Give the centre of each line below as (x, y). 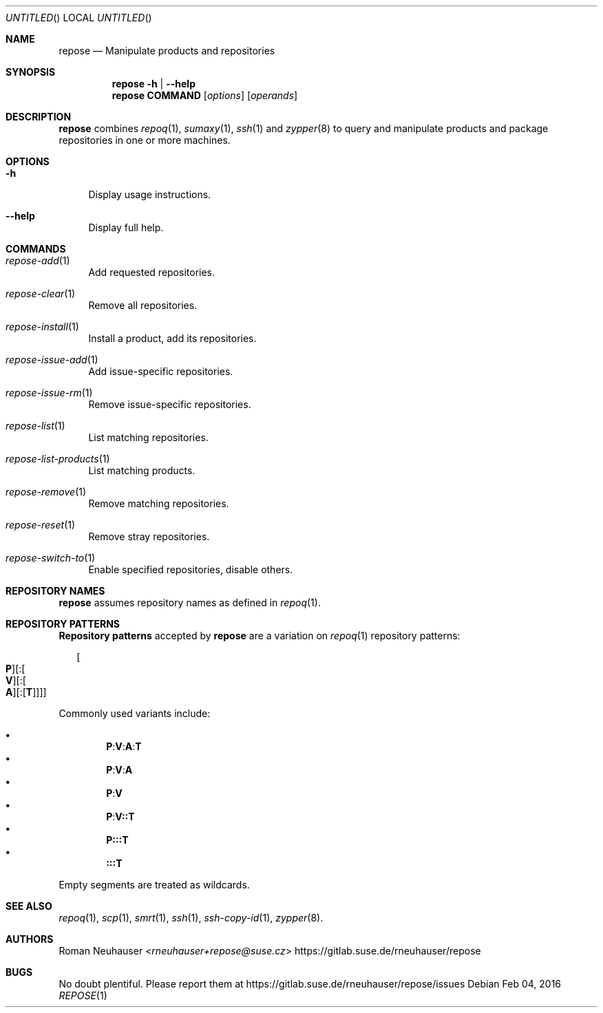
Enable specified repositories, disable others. (191, 569)
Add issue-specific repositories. (161, 371)
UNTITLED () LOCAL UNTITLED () (79, 18)
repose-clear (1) (41, 294)
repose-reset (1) (41, 525)
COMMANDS (36, 249)
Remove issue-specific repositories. (170, 404)
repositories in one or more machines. (145, 140)
